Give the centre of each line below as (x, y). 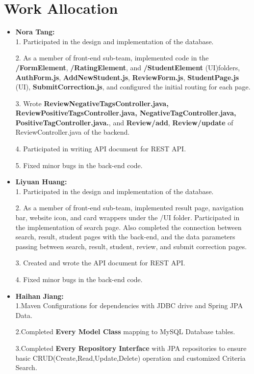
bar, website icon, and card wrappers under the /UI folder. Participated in (127, 217)
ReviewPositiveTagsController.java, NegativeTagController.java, (126, 113)
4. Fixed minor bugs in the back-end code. (79, 279)
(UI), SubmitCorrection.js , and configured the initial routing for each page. (133, 87)
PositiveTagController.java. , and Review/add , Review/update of (124, 122)
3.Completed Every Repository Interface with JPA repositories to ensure (131, 348)
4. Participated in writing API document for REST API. (101, 149)
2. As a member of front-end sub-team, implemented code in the (112, 58)
